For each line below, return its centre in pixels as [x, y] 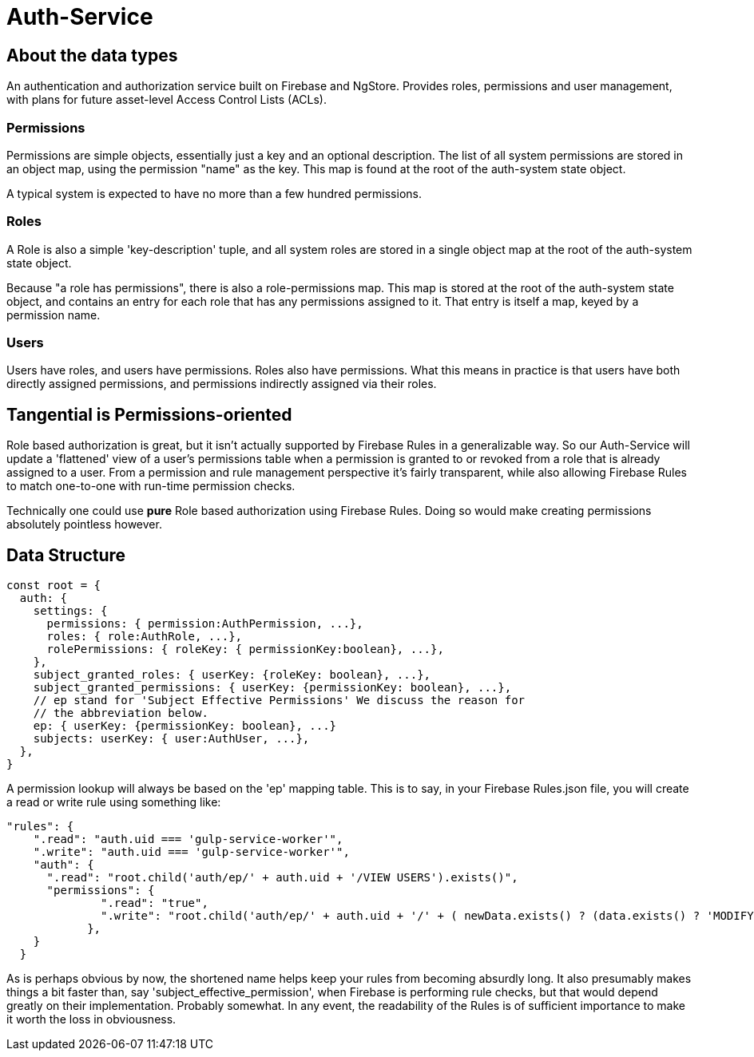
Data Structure [66, 555]
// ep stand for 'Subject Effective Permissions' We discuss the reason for [279, 701]
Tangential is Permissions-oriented [149, 414]
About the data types [92, 55]
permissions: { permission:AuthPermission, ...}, [205, 624]
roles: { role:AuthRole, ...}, [145, 637]
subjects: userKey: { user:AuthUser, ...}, [171, 739]
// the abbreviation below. [121, 713]
